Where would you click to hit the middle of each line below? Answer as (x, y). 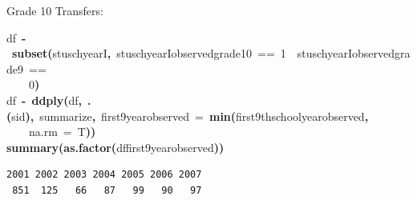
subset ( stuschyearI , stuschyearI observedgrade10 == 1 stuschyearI (182, 53)
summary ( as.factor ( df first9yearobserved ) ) (115, 147)
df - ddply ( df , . (49, 100)
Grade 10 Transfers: (55, 10)
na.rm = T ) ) (63, 132)
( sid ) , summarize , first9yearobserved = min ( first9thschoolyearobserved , (188, 116)
